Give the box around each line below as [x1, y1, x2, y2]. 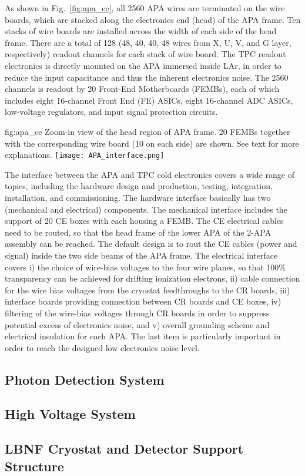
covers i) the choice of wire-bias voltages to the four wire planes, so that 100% [5, 260, 286, 273]
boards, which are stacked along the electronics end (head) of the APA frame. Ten [5, 13, 301, 25]
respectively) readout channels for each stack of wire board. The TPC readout [5, 48, 286, 60]
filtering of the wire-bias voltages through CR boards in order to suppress [5, 306, 270, 319]
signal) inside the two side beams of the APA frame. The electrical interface [5, 249, 278, 261]
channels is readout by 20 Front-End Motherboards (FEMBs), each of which [5, 82, 280, 95]
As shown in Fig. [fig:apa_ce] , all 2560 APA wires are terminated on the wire [5, 2, 285, 14]
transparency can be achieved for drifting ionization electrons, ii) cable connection [5, 272, 300, 285]
